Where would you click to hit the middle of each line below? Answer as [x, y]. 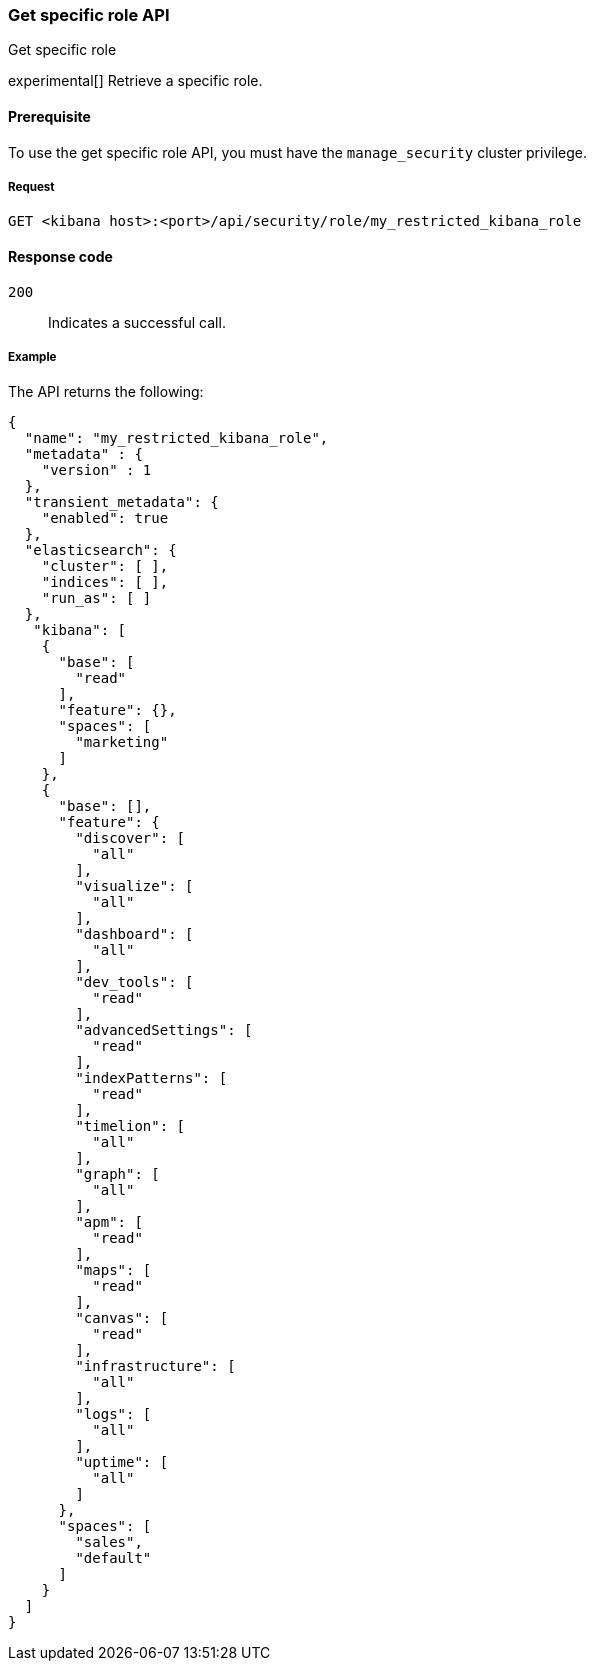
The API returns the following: [106, 392]
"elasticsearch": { [100, 550]
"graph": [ [117, 1174]
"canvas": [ [122, 1318]
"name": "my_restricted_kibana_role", [176, 438]
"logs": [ [113, 1414]
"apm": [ [109, 1222]
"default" [113, 1558]
